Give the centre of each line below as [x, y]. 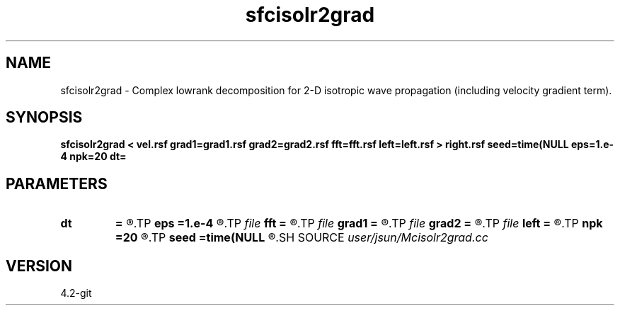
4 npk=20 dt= [93, 157]
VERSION [39, 266]
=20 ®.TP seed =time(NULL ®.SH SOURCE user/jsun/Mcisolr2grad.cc [302, 238]
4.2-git [76, 293]
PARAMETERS [57, 183]
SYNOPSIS [44, 118]
